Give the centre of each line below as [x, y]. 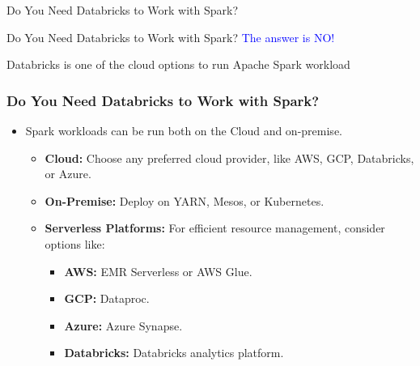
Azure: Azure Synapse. [123, 325]
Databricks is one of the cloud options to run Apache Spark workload [178, 64]
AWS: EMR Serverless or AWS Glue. [158, 271]
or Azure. [68, 174]
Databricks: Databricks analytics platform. [174, 353]
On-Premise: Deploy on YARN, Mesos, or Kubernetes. [185, 200]
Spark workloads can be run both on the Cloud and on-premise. [184, 130]
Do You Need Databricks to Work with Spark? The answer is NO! [171, 37]
